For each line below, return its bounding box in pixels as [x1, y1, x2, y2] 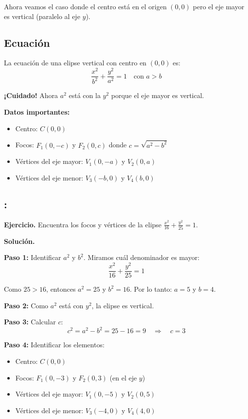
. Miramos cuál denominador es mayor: [83, 252, 200, 262]
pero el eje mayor [193, 1, 245, 11]
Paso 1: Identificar [4, 252, 61, 262]
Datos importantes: [4, 107, 70, 117]
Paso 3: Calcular [4, 317, 56, 327]
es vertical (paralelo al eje [4, 11, 80, 21]
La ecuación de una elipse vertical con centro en [4, 58, 147, 68]
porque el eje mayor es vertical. [111, 90, 204, 100]
